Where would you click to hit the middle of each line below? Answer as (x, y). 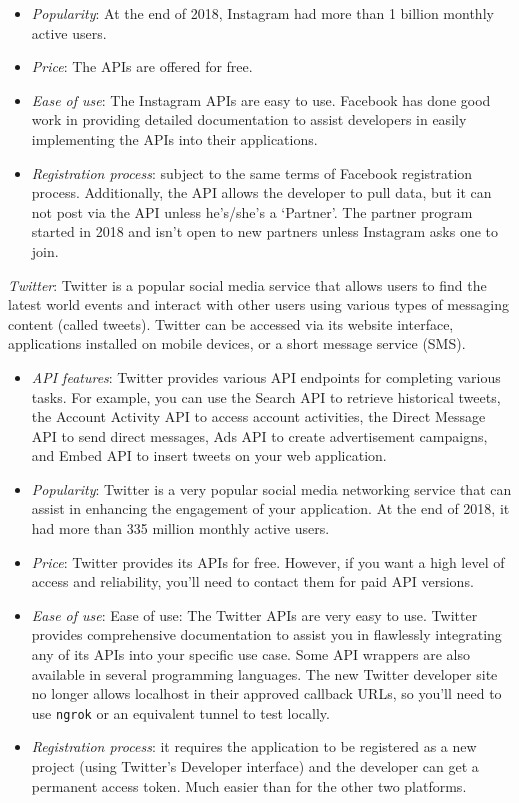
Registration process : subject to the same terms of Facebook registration (252, 172)
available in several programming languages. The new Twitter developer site (264, 673)
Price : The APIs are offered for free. (142, 66)
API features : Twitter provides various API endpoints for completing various (266, 376)
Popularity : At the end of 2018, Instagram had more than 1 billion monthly (262, 13)
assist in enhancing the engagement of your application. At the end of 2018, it (270, 508)
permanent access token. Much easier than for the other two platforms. (249, 785)
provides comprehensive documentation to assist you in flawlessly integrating (266, 634)
